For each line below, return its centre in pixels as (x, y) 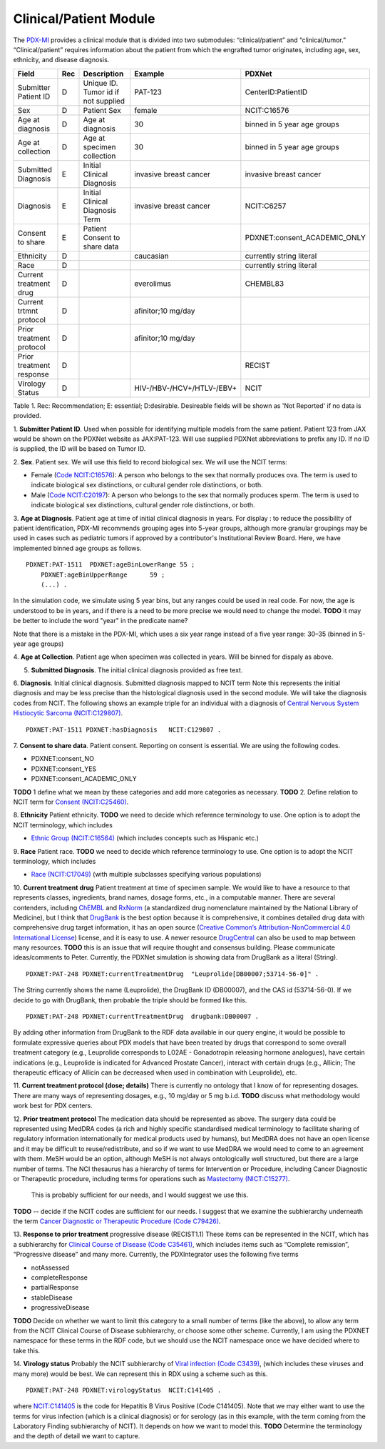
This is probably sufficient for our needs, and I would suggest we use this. (140, 1195)
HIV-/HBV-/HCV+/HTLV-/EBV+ (186, 388)
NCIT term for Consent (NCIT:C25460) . (71, 802)
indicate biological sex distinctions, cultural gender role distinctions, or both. (143, 505)
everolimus (153, 284)
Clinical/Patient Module (84, 19)
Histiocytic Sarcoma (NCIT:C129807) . (68, 713)
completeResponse (60, 1278)
